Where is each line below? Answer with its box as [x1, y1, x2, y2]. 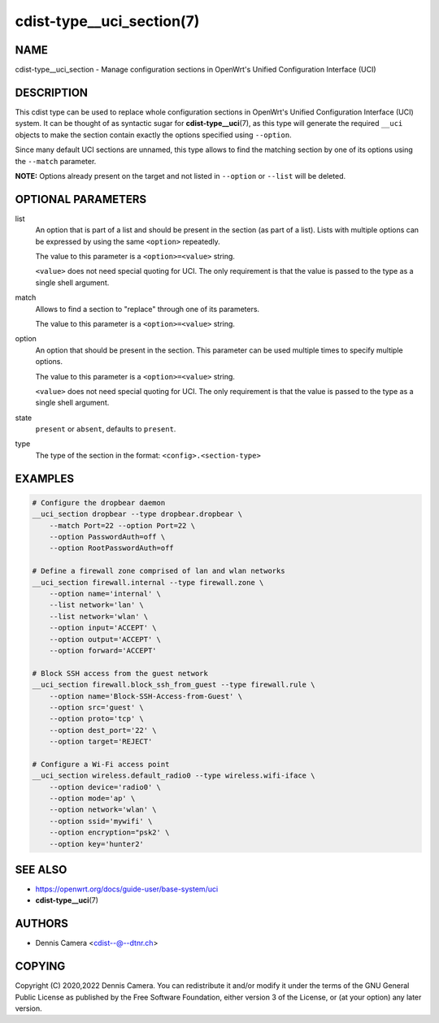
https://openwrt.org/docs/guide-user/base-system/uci [35, 884, 219, 894]
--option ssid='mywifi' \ [49, 817, 153, 826]
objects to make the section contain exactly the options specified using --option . [15, 130, 292, 140]
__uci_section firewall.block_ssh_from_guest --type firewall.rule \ [32, 680, 315, 690]
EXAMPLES [15, 471, 75, 485]
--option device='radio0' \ [49, 782, 162, 791]
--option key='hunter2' [49, 839, 144, 848]
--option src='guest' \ [49, 703, 144, 712]
